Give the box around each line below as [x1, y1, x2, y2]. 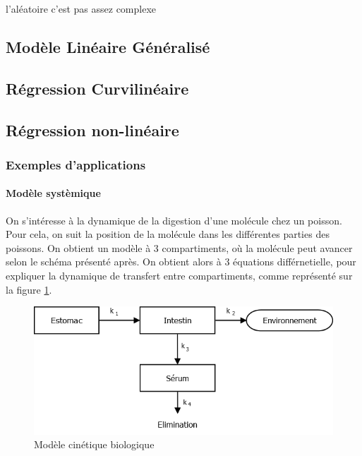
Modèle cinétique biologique [34, 437, 155, 452]
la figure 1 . [6, 282, 52, 296]
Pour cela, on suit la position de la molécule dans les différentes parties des [6, 227, 330, 241]
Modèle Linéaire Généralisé [6, 35, 210, 57]
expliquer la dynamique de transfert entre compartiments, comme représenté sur [6, 268, 353, 282]
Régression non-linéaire [6, 119, 179, 140]
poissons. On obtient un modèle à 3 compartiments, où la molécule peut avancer [6, 240, 353, 255]
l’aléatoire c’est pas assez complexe [6, 1, 157, 16]
